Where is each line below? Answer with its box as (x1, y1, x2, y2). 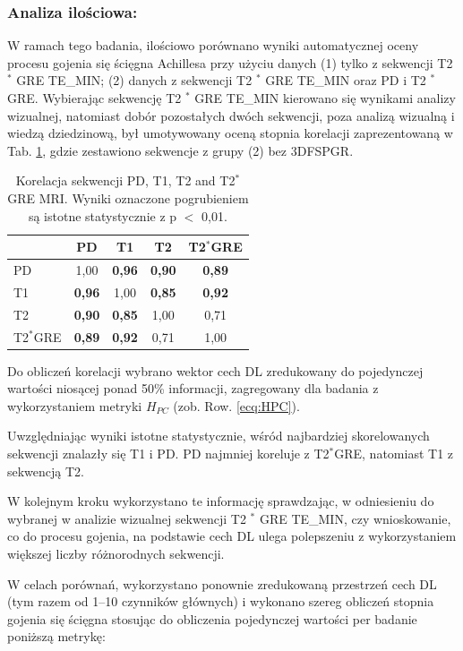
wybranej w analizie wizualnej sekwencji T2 (7, 509, 246, 527)
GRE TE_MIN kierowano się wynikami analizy (194, 89, 456, 107)
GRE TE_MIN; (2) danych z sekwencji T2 (16, 71, 253, 90)
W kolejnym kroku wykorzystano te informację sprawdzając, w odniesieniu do (7, 492, 434, 510)
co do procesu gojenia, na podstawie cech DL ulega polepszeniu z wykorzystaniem (7, 527, 457, 545)
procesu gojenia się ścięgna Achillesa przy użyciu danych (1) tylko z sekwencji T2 (7, 53, 453, 72)
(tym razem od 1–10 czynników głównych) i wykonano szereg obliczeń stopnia (7, 592, 434, 611)
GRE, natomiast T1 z (334, 444, 454, 462)
